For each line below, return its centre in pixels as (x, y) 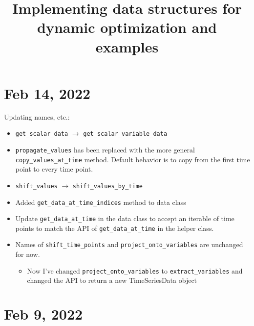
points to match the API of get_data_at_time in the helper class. (115, 228)
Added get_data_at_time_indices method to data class (101, 202)
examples (127, 46)
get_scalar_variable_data (125, 134)
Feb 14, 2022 (47, 93)
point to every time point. (54, 169)
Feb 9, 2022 (43, 314)
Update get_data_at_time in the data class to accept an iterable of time (125, 218)
